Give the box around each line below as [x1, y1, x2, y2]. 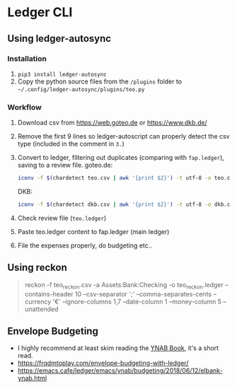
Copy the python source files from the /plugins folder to [17, 77, 183, 86]
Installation [7, 54, 47, 64]
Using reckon [7, 262, 67, 274]
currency [24, 297, 52, 306]
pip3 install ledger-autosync [17, 71, 108, 78]
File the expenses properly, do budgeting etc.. [17, 241, 152, 250]
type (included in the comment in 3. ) [17, 139, 125, 149]
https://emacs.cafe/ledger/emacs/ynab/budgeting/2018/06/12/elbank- [17, 366, 223, 375]
